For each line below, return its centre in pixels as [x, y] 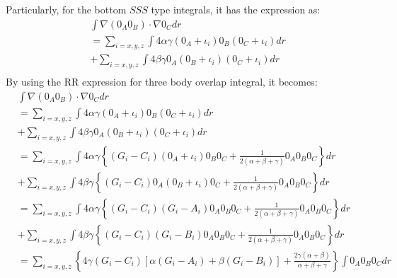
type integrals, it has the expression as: [236, 9]
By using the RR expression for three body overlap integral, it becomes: [162, 82]
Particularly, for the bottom [66, 9]
